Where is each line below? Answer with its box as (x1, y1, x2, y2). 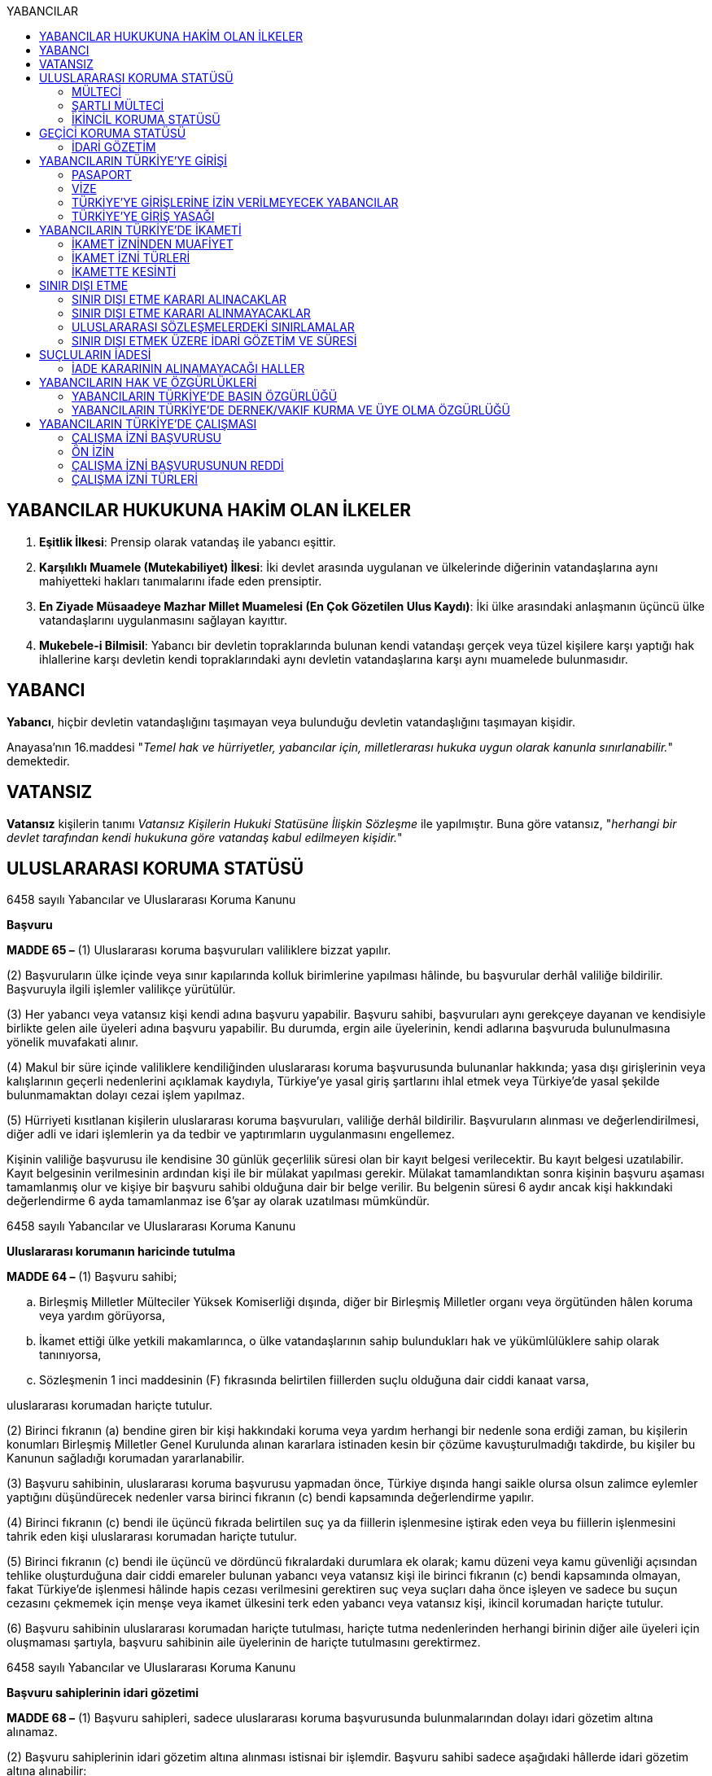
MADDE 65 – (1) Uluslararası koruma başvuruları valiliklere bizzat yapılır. (7, 943, 391, 958)
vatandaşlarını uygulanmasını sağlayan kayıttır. (39, 612, 288, 627)
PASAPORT (72, 168, 132, 182)
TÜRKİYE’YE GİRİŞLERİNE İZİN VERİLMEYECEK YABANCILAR (72, 195, 399, 209)
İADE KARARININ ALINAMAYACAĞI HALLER (72, 362, 305, 375)
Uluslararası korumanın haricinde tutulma (7, 1244, 236, 1259)
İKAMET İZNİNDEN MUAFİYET (72, 237, 234, 251)
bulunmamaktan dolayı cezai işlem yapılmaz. (7, 1088, 245, 1103)
